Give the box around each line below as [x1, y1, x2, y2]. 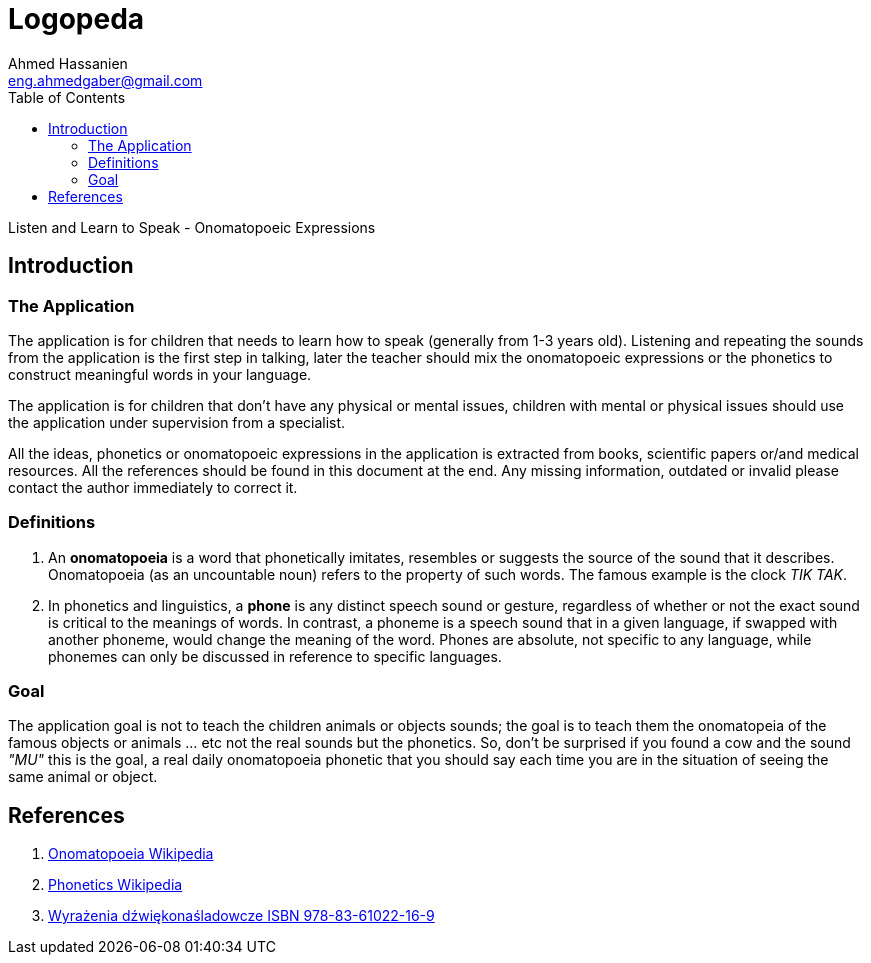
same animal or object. [8, 768, 158, 786]
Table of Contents [8, 88, 126, 106]
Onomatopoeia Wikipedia [48, 845, 214, 863]
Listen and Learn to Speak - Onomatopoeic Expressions [8, 218, 376, 236]
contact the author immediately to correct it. [8, 478, 298, 496]
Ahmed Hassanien [8, 54, 128, 72]
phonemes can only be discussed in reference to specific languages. [48, 647, 502, 665]
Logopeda [8, 2, 145, 36]
